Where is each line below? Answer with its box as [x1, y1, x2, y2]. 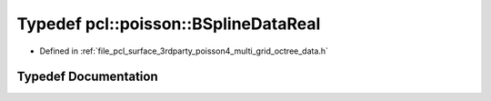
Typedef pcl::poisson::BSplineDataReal [16, 14, 321, 34]
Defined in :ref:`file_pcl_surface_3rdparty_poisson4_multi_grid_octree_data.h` [39, 45, 329, 56]
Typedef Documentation [16, 69, 158, 85]
